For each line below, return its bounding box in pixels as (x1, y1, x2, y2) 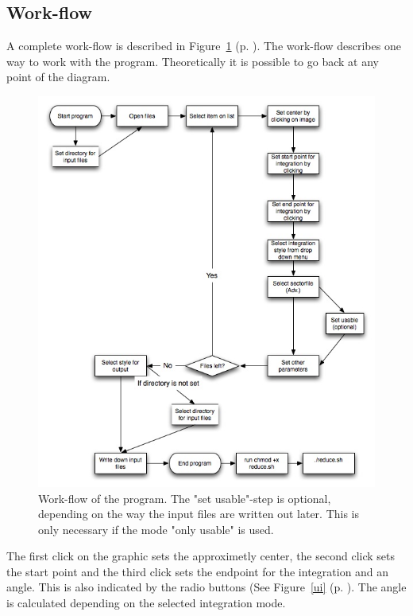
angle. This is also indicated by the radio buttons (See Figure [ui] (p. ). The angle (6, 579, 407, 595)
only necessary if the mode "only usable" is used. (38, 520, 274, 537)
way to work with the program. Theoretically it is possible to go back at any (6, 53, 379, 69)
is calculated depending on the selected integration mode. (6, 595, 286, 611)
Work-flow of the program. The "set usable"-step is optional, (38, 489, 331, 506)
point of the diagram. (6, 68, 110, 85)
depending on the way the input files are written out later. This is (38, 505, 360, 522)
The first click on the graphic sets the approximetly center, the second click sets (6, 548, 395, 564)
